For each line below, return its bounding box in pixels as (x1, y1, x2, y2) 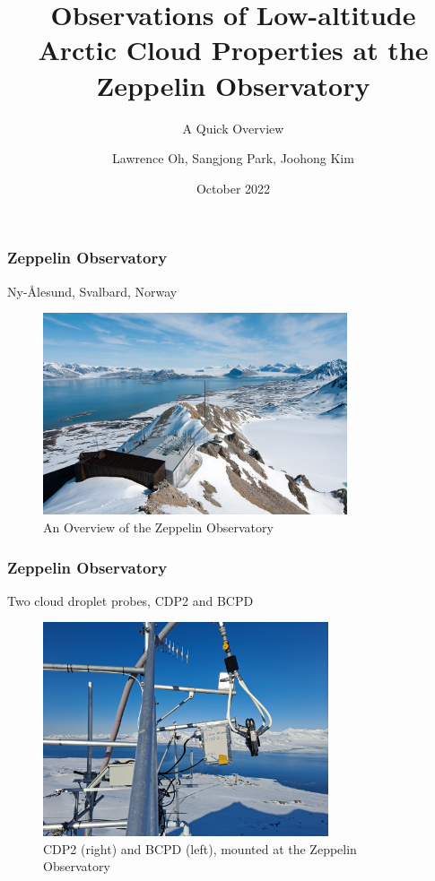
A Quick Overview (182, 118, 284, 137)
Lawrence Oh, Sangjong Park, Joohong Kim (112, 149, 354, 168)
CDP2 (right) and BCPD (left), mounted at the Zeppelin (43, 839, 357, 858)
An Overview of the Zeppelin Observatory (43, 518, 274, 536)
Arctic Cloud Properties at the (38, 31, 429, 68)
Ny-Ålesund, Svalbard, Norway (7, 281, 178, 300)
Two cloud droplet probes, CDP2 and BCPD (7, 591, 254, 609)
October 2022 (196, 178, 271, 197)
